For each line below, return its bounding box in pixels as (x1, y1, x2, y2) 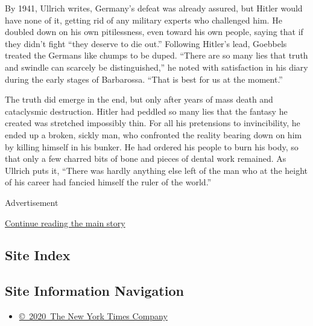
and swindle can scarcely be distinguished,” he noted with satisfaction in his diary (5, 60, 308, 73)
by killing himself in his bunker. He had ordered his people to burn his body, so (5, 140, 299, 153)
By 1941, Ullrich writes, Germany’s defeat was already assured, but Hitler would (5, 2, 303, 14)
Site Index (5, 246, 71, 264)
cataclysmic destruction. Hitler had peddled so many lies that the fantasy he (5, 104, 288, 117)
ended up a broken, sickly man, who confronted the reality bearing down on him (5, 128, 302, 141)
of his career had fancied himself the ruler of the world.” (5, 176, 212, 188)
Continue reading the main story (5, 216, 125, 229)
